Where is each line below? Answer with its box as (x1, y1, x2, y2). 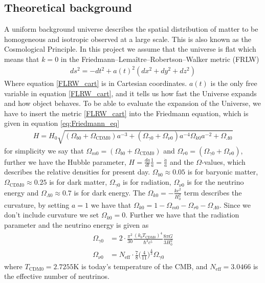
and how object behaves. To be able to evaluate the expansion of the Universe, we (4, 98, 261, 108)
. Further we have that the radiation (125, 209, 239, 220)
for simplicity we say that (4, 145, 84, 156)
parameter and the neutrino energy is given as (4, 220, 149, 230)
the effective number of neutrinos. (4, 271, 109, 281)
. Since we (219, 199, 251, 210)
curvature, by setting (4, 199, 70, 210)
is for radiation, (123, 177, 171, 187)
